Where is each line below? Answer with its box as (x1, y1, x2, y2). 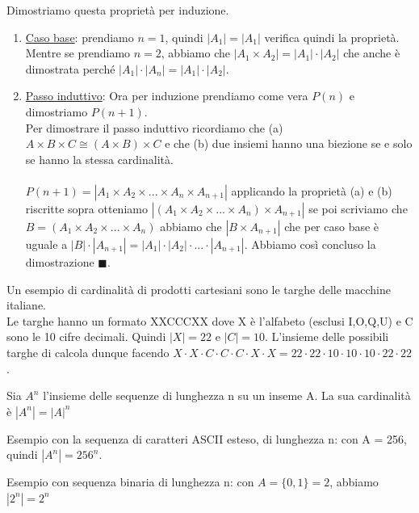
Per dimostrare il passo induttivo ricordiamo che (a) (25, 119, 283, 136)
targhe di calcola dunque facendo (6, 343, 170, 360)
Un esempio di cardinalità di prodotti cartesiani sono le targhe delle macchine (6, 280, 391, 297)
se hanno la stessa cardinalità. (25, 150, 174, 167)
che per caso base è (284, 217, 379, 234)
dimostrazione (25, 253, 94, 270)
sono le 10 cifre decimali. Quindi (6, 328, 166, 345)
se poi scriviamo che (308, 200, 408, 217)
